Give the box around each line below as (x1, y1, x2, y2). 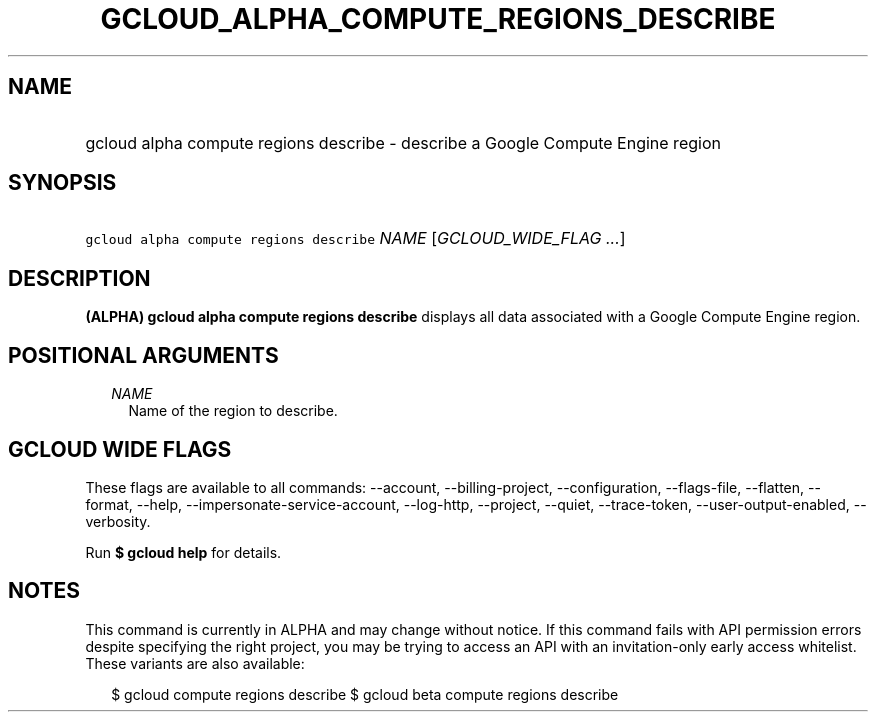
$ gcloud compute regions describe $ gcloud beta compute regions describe (111, 685, 619, 703)
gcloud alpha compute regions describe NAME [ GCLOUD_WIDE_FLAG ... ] (85, 228, 626, 249)
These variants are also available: (85, 654, 305, 672)
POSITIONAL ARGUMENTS (8, 342, 279, 368)
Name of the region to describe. (128, 402, 338, 420)
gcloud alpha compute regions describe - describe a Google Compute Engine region (85, 132, 721, 153)
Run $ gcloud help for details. (85, 543, 282, 561)
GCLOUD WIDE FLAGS (8, 436, 232, 462)
